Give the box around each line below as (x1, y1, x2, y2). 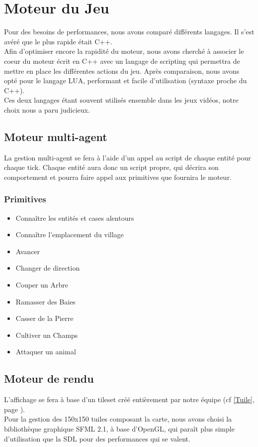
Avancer (15, 246, 40, 256)
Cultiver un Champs (15, 329, 78, 340)
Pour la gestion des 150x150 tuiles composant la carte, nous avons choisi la (4, 414, 232, 424)
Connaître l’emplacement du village (15, 229, 124, 240)
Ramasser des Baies (15, 296, 76, 306)
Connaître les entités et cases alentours (15, 212, 134, 223)
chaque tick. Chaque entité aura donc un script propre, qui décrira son (4, 162, 219, 172)
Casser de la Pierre (15, 313, 74, 323)
